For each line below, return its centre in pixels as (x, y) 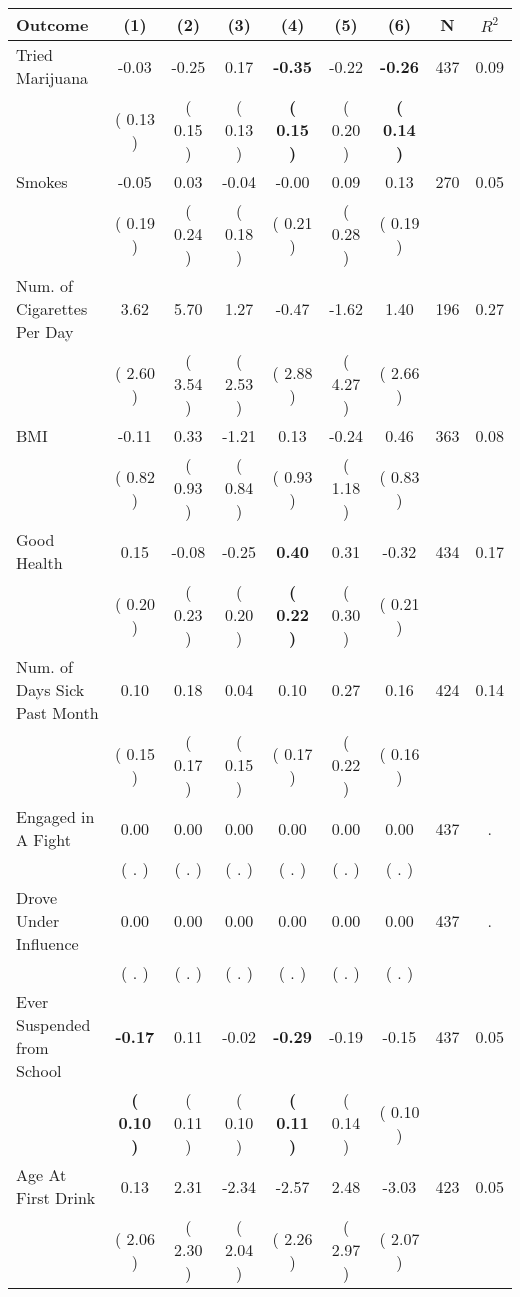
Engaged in (55, 816)
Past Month (57, 712)
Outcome (52, 24)
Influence (47, 943)
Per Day (45, 331)
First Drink (56, 1197)
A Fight (43, 839)
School (39, 1070)
